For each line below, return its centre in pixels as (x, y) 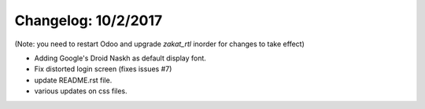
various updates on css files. (81, 91)
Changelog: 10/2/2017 (89, 20)
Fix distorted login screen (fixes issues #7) (103, 69)
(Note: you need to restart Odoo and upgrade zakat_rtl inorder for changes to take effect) (159, 44)
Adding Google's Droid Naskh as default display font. (120, 58)
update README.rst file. (73, 80)
